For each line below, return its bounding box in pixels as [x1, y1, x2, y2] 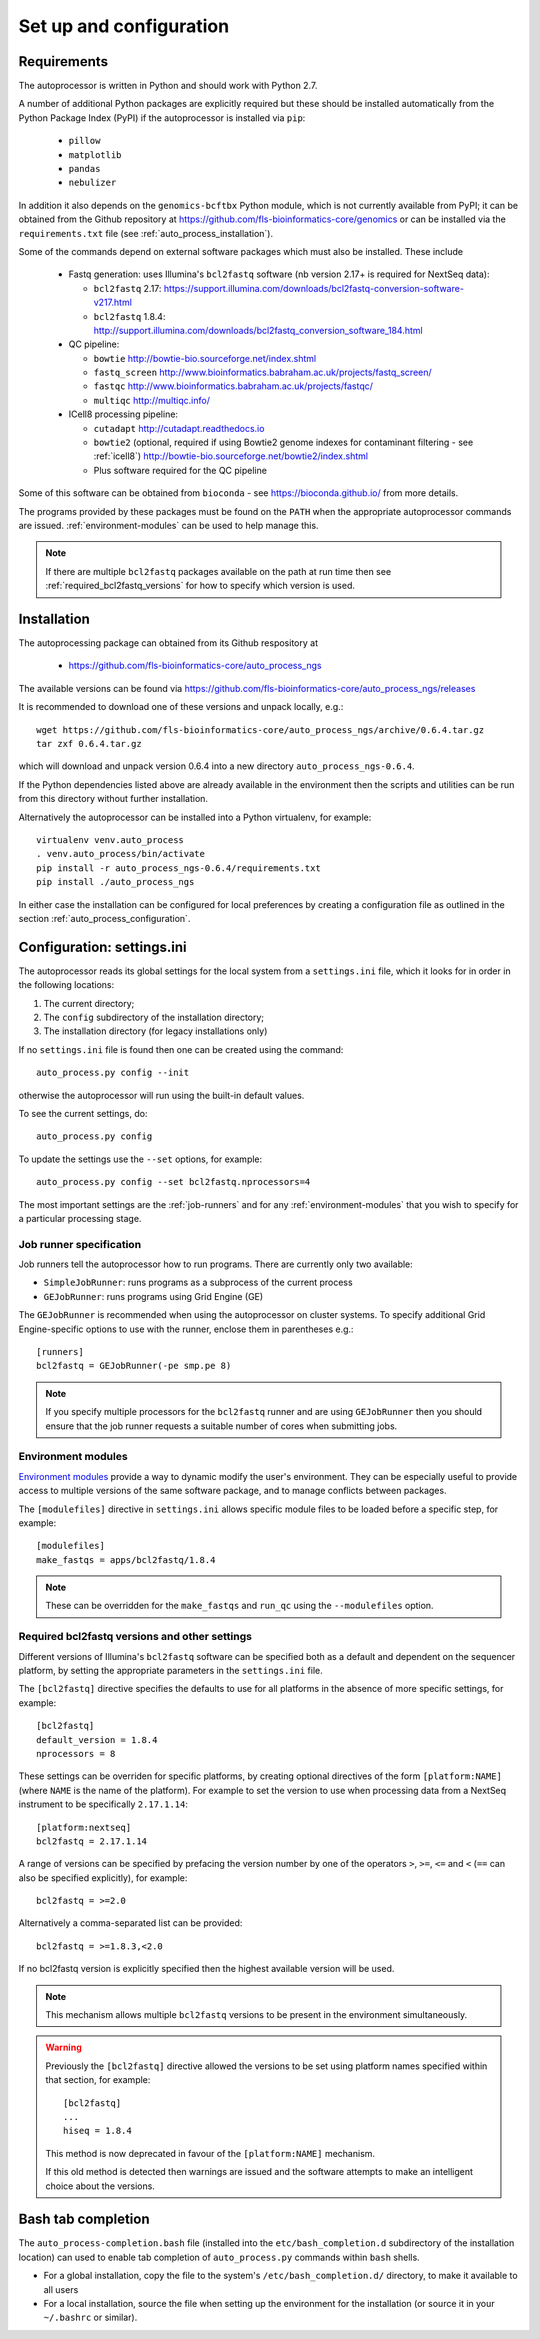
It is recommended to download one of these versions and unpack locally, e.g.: [18, 701, 344, 713]
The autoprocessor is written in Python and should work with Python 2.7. [18, 80, 318, 92]
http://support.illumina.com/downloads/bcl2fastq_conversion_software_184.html [93, 324, 424, 336]
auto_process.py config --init [36, 1067, 190, 1079]
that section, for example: [45, 2074, 151, 2086]
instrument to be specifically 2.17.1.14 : [18, 1798, 189, 1810]
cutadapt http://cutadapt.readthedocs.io [93, 422, 265, 434]
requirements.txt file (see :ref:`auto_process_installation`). [18, 227, 274, 239]
